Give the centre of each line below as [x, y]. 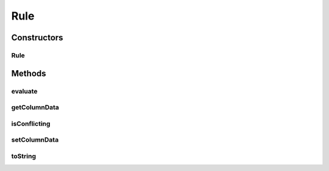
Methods [29, 73]
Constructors [37, 38]
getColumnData [35, 107]
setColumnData [35, 140]
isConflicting [31, 123]
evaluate [24, 91]
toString [24, 156]
